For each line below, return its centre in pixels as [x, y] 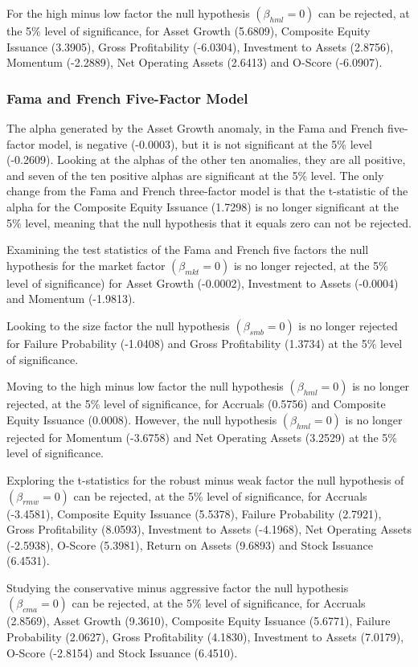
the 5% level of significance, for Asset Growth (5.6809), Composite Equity [189, 31]
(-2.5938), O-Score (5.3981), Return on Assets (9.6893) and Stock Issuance [190, 544]
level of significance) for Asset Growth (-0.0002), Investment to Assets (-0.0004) [203, 282]
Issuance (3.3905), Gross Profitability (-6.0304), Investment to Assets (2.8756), [200, 46]
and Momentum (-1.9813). [71, 299]
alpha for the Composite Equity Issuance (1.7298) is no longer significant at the [203, 206]
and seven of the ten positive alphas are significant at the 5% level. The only [195, 175]
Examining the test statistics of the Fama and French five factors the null [188, 250]
